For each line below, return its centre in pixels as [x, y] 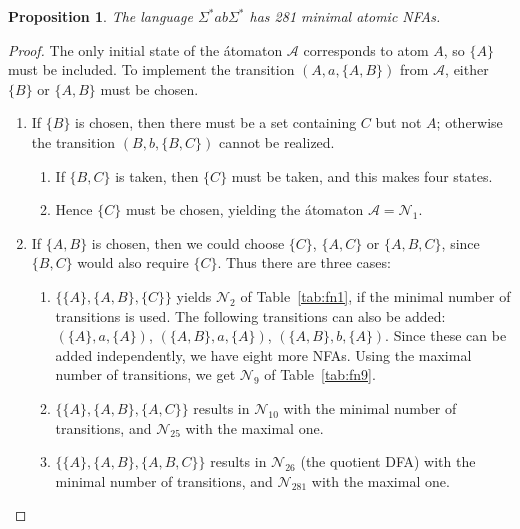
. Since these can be [446, 335]
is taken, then [157, 175]
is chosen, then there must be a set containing [216, 122]
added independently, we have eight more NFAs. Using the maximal [263, 354]
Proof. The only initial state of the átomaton [145, 49]
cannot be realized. [276, 141]
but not [398, 122]
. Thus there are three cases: [304, 262]
